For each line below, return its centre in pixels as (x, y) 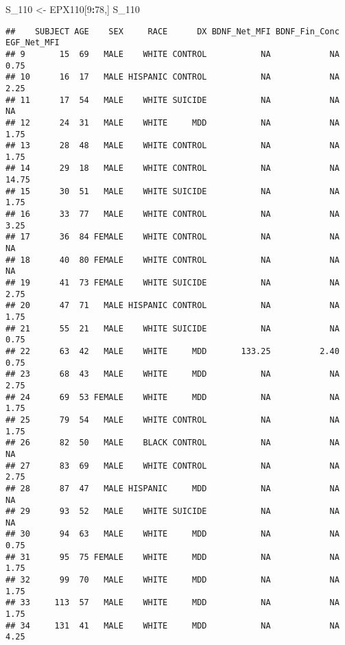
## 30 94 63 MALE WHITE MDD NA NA (172, 534)
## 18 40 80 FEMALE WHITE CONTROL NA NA (172, 260)
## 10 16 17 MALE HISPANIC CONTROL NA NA (172, 77)
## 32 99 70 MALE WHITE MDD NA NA (172, 580)
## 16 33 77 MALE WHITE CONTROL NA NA (172, 214)
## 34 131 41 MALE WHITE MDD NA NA (172, 625)
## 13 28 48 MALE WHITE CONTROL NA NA (172, 146)
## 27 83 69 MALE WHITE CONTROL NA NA (172, 466)
